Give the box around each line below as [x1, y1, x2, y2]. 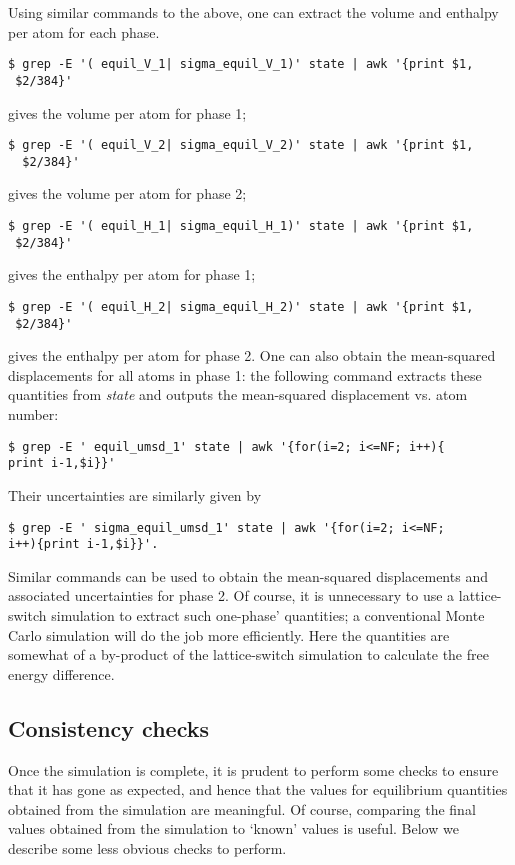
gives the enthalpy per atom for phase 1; [8, 264, 256, 285]
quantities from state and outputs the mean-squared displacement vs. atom [8, 384, 468, 405]
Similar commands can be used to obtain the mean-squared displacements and [8, 565, 488, 586]
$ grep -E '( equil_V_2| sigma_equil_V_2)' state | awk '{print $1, [8, 138, 474, 153]
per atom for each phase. [8, 21, 160, 42]
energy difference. [8, 663, 115, 684]
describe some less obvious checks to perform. [8, 837, 287, 858]
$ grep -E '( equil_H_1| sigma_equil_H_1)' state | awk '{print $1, [8, 219, 474, 233]
